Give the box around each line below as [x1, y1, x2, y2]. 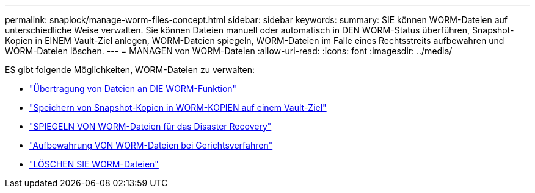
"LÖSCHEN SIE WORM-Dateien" [29, 159, 159, 169]
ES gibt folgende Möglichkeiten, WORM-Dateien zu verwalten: [5, 65, 255, 75]
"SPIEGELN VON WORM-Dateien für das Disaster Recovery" [29, 121, 272, 132]
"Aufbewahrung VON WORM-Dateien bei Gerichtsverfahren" [29, 140, 273, 150]
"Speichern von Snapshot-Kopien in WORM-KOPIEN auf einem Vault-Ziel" [29, 102, 327, 113]
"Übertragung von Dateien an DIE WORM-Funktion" [29, 83, 237, 94]
